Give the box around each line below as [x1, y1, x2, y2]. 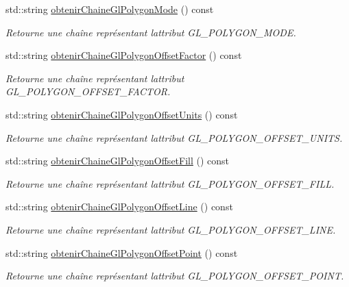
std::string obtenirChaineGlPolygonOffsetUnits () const [5, 107, 238, 121]
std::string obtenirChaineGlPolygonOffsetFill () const [5, 153, 230, 168]
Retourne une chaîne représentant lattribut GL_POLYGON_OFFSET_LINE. [5, 222, 336, 236]
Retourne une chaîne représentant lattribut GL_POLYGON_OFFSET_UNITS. [5, 130, 343, 145]
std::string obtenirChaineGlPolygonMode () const [5, 2, 214, 16]
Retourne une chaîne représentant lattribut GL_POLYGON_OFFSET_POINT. [5, 269, 344, 283]
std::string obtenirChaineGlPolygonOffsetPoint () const [5, 245, 238, 260]
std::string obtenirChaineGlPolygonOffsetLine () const [5, 199, 233, 214]
